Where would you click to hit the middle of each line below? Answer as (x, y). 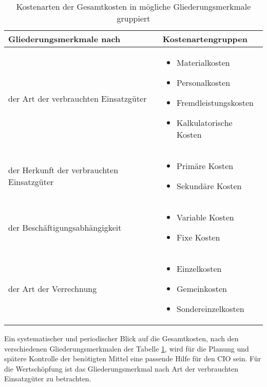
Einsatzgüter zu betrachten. (48, 379)
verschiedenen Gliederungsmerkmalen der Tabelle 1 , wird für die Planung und (127, 348)
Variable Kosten (205, 217)
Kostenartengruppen (205, 39)
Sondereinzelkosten (211, 309)
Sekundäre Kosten (209, 186)
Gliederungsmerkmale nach (64, 39)
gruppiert (133, 18)
